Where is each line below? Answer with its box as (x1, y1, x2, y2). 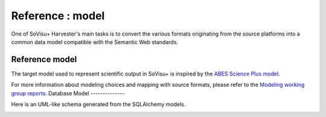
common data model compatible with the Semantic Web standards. (11, 38, 178, 45)
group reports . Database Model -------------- (11, 89, 125, 96)
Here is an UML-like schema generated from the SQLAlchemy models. (11, 101, 186, 108)
